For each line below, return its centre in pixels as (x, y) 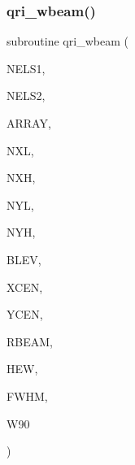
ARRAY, (29, 123)
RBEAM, (30, 341)
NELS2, (26, 96)
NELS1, (26, 68)
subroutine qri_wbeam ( (67, 41)
